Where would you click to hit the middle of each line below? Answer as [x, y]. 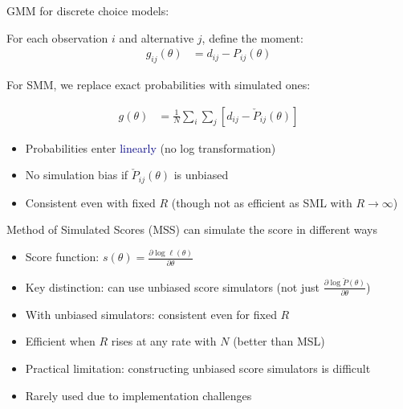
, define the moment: [252, 37]
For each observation [57, 37]
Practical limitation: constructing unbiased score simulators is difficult [198, 368]
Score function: [62, 257]
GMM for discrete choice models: [88, 10]
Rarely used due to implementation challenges [138, 395]
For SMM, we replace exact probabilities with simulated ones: [159, 85]
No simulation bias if [77, 175]
